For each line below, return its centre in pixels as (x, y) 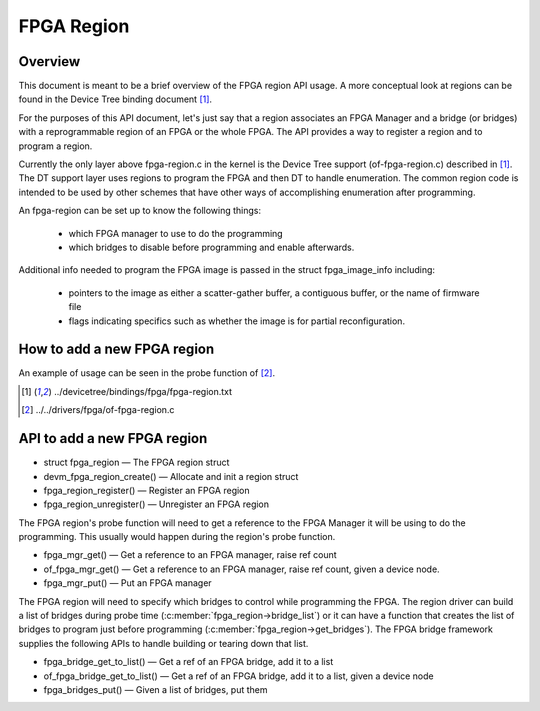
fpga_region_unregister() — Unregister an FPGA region (156, 504)
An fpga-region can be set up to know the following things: (140, 211)
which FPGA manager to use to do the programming (176, 233)
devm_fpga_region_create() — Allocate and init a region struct (171, 476)
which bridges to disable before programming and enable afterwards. (211, 247)
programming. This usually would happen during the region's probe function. (177, 537)
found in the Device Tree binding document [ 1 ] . (115, 99)
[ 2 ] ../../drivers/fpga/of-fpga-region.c (98, 410)
